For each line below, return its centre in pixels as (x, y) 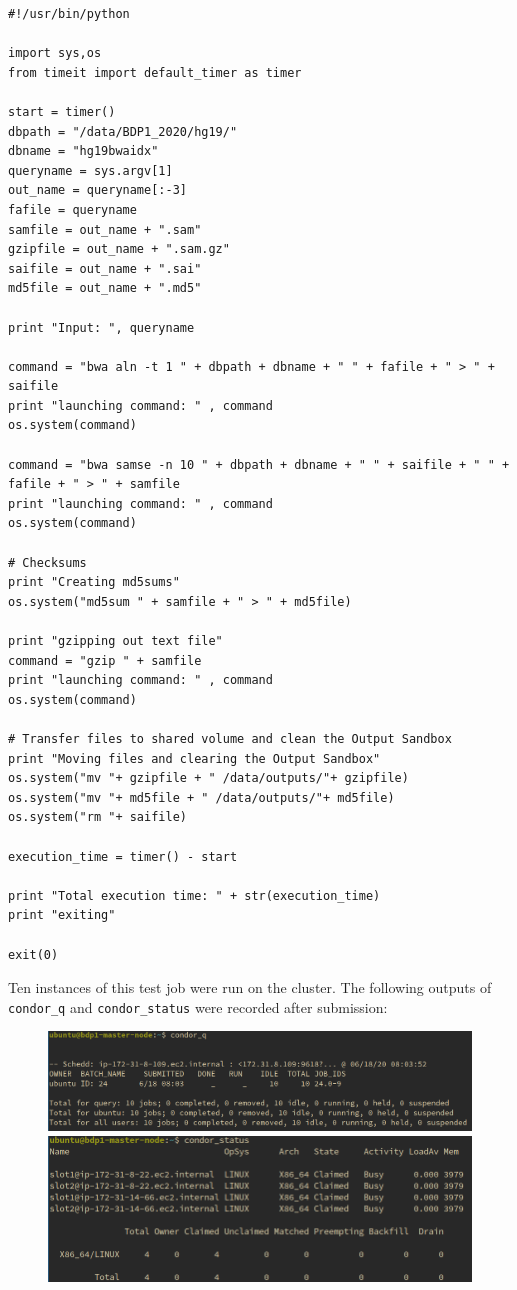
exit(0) (33, 954)
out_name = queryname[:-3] (97, 190)
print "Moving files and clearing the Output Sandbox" (194, 758)
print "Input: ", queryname (101, 327)
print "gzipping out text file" (115, 641)
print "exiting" (62, 915)
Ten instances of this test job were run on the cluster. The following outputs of (250, 987)
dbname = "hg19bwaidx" (83, 151)
